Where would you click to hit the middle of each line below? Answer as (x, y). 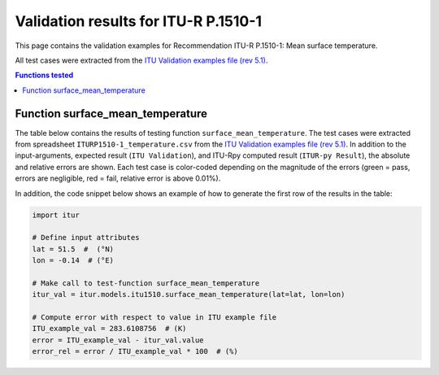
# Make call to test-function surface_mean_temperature (146, 283)
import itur (56, 215)
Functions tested (44, 75)
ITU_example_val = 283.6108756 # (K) (109, 329)
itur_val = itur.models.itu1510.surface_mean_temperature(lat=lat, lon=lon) (189, 294)
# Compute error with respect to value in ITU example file (154, 318)
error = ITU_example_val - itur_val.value (118, 340)
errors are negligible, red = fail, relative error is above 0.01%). (118, 178)
